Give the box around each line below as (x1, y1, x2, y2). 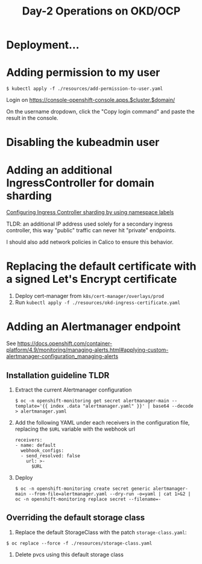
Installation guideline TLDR (6, 370, 110, 381)
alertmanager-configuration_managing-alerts (6, 353, 119, 360)
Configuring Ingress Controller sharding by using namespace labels (6, 209, 174, 216)
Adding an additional (6, 163, 113, 177)
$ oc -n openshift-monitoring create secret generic (14, 486, 151, 492)
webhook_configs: (21, 448, 65, 454)
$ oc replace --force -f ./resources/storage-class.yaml (6, 540, 153, 547)
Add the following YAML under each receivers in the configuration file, (14, 419, 190, 426)
